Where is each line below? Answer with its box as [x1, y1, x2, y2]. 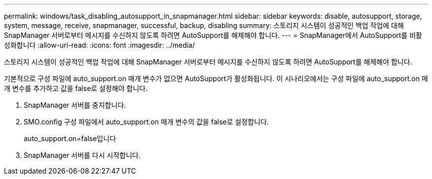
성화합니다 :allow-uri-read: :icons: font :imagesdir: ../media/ [4, 41, 195, 49]
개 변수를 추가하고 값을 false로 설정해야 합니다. [4, 84, 148, 92]
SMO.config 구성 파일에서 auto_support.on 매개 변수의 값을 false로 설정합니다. [24, 118, 269, 126]
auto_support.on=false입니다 [24, 134, 116, 143]
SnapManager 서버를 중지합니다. [24, 101, 126, 109]
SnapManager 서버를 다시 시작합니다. [24, 151, 141, 159]
